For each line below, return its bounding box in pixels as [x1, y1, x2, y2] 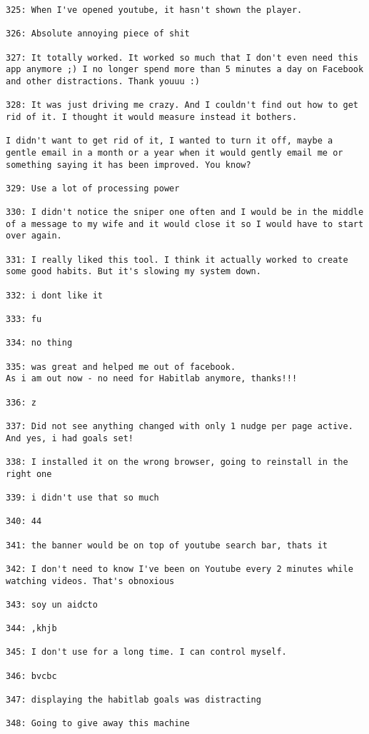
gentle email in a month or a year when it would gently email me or [6, 147, 343, 158]
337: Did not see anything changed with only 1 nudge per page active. [6, 421, 353, 431]
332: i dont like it [6, 290, 103, 301]
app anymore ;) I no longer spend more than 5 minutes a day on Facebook [6, 64, 364, 75]
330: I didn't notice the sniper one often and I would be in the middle [6, 207, 364, 218]
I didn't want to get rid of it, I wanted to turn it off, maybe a [6, 136, 333, 146]
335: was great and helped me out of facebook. [6, 361, 236, 372]
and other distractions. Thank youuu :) [6, 76, 201, 86]
